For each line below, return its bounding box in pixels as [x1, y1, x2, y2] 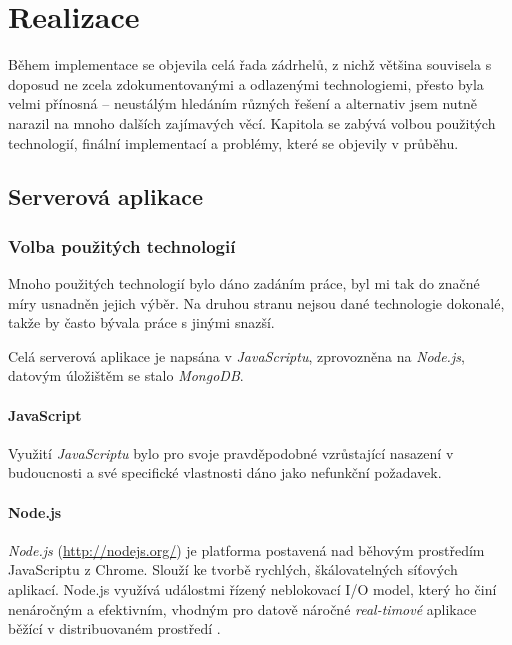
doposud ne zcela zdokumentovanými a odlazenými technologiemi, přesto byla [8, 73, 484, 94]
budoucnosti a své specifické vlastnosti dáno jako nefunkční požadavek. [8, 462, 442, 483]
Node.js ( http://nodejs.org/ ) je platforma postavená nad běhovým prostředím [8, 539, 485, 560]
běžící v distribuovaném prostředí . [8, 618, 221, 639]
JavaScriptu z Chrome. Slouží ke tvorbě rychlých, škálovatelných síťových [8, 559, 458, 580]
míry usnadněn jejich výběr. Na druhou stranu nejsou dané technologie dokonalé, [8, 292, 505, 313]
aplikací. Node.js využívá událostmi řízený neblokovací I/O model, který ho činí [8, 579, 497, 600]
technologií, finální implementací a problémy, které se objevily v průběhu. [8, 132, 459, 153]
